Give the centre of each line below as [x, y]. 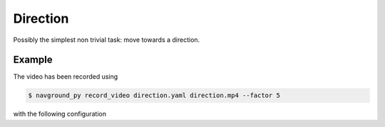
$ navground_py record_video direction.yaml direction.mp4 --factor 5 [154, 95]
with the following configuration [60, 114]
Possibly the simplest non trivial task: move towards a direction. [107, 40]
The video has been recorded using [66, 77]
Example [33, 60]
